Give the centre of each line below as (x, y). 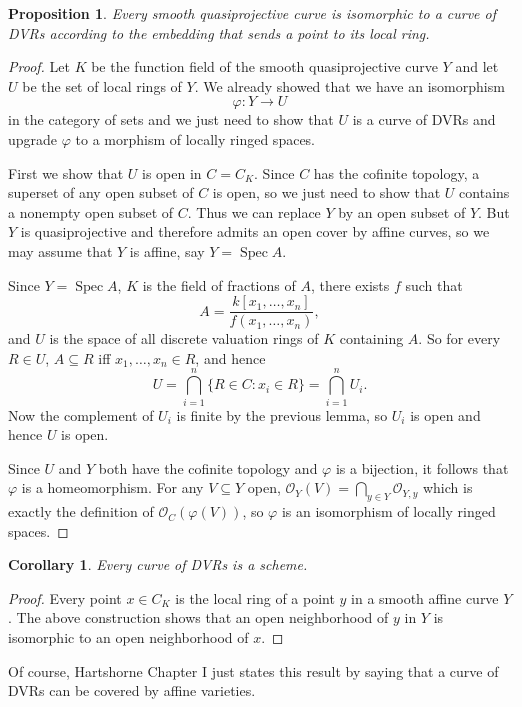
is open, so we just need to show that (326, 192)
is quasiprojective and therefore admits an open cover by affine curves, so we (255, 231)
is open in (171, 172)
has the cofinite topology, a (396, 172)
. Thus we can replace (254, 211)
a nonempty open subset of (91, 211)
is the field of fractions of (219, 284)
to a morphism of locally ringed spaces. (195, 138)
